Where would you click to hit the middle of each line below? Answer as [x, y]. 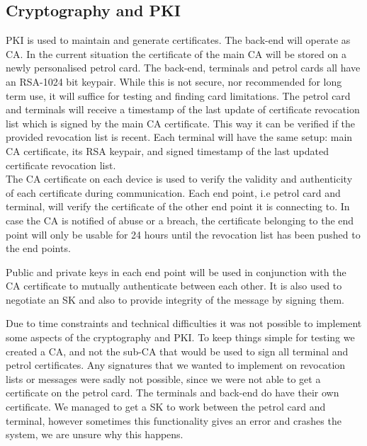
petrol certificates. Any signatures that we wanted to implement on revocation [176, 365]
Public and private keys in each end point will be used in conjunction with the [176, 271]
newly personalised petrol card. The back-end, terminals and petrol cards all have [183, 68]
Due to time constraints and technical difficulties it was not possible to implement [184, 323]
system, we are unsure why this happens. [95, 434]
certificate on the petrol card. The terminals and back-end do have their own [173, 393]
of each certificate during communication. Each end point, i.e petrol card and [173, 192]
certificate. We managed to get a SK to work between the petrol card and [166, 407]
